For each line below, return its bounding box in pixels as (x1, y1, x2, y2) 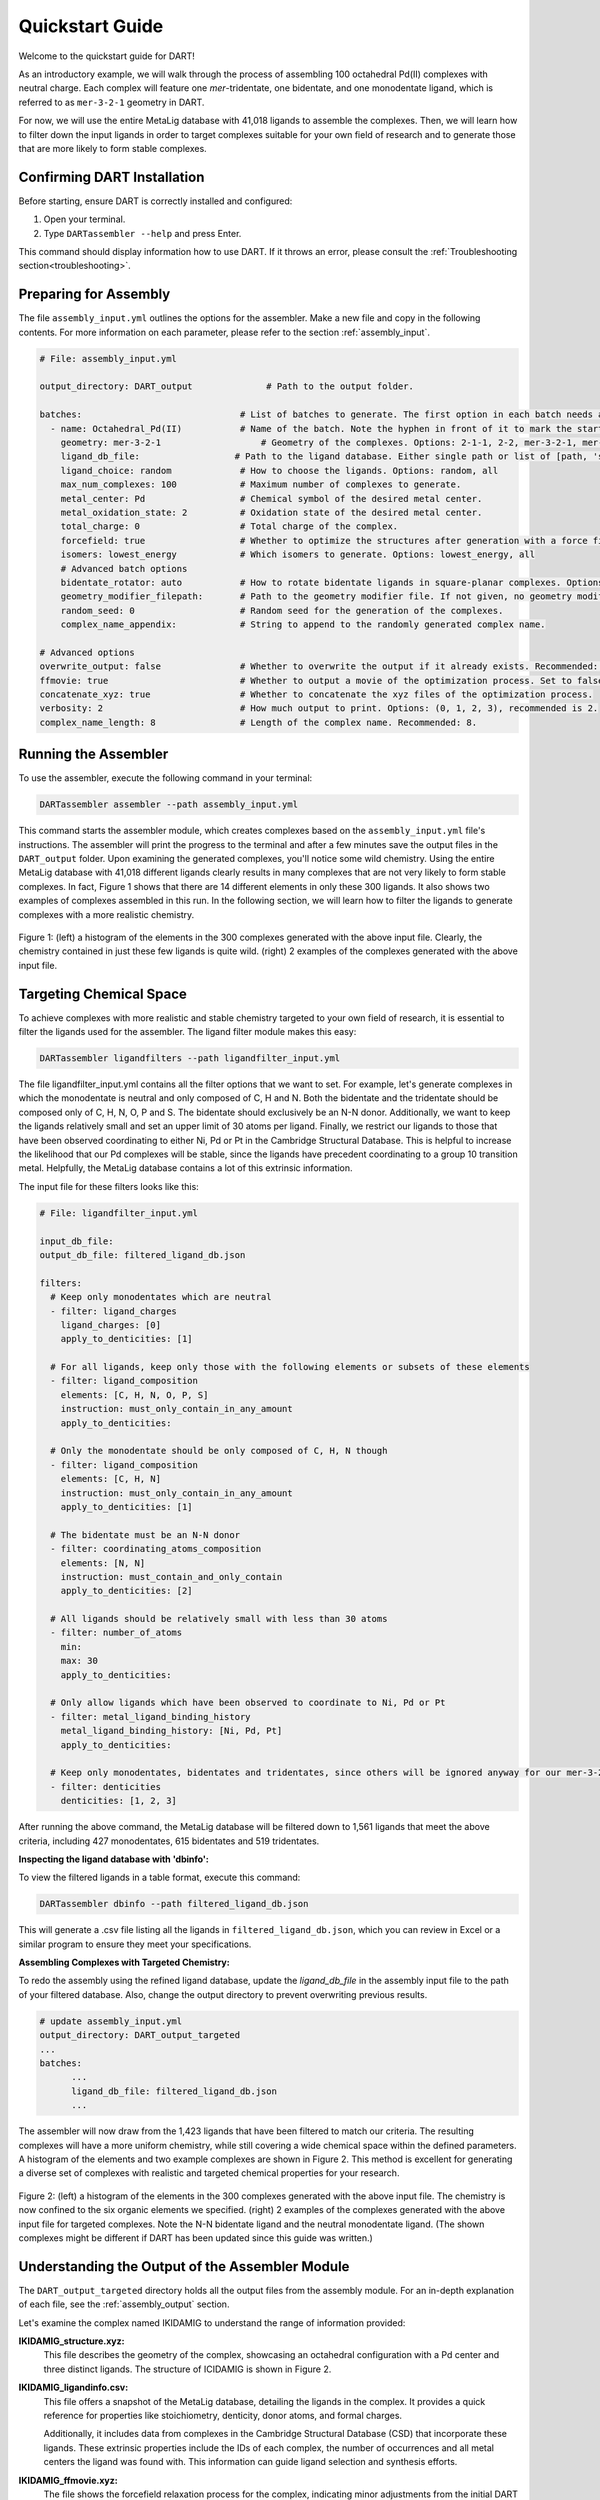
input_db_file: (39, 1235, 114, 1247)
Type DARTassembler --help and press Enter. (43, 227, 242, 239)
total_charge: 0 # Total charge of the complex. (60, 521, 399, 532)
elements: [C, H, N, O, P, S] (60, 1389, 209, 1400)
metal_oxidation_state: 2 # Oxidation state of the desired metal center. (60, 506, 483, 518)
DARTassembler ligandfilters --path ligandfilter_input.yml (39, 1053, 341, 1064)
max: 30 (60, 1655, 99, 1667)
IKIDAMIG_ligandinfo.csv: (18, 2381, 129, 2394)
